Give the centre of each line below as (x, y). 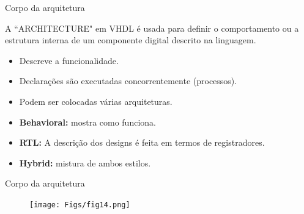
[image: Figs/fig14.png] (80, 205)
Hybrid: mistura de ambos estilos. (85, 162)
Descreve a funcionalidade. (69, 60)
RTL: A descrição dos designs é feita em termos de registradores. (142, 142)
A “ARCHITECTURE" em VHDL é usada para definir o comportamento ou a (152, 28)
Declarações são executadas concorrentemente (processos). (128, 81)
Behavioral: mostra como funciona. (87, 122)
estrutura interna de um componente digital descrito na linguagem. (131, 40)
